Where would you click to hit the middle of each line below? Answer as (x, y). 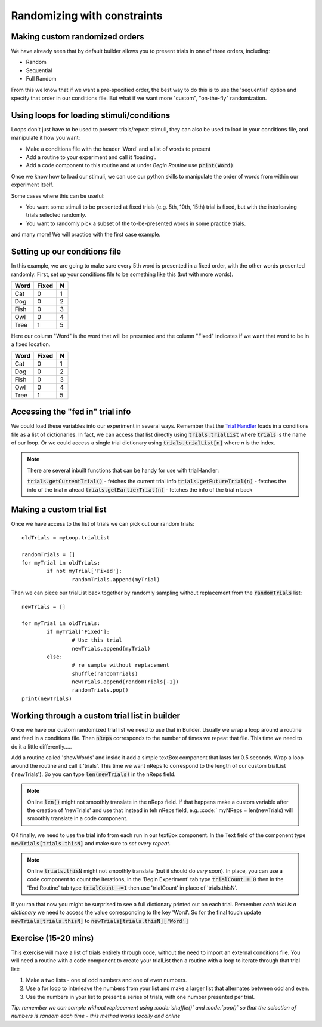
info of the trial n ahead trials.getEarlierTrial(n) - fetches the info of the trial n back (140, 489)
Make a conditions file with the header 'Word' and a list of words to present (118, 149)
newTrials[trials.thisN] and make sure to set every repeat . (91, 844)
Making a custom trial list (59, 510)
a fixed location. (31, 344)
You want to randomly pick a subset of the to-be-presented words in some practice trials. (136, 223)
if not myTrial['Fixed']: (84, 571)
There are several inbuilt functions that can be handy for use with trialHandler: (123, 470)
